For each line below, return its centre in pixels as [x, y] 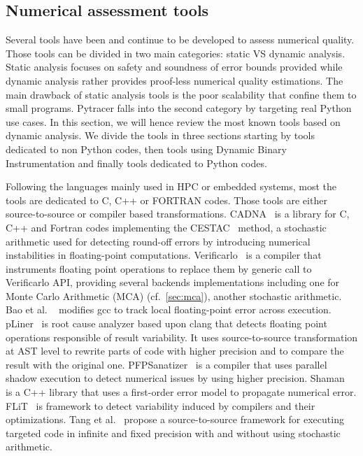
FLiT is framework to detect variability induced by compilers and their [161, 405]
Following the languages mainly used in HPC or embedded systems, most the [171, 186]
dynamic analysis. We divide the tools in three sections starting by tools [161, 135]
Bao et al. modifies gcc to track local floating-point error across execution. [169, 309]
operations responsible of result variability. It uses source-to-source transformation [182, 337]
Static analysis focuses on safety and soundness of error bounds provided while [174, 67]
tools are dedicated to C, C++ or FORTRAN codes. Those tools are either [166, 200]
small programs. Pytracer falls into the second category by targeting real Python [179, 108]
